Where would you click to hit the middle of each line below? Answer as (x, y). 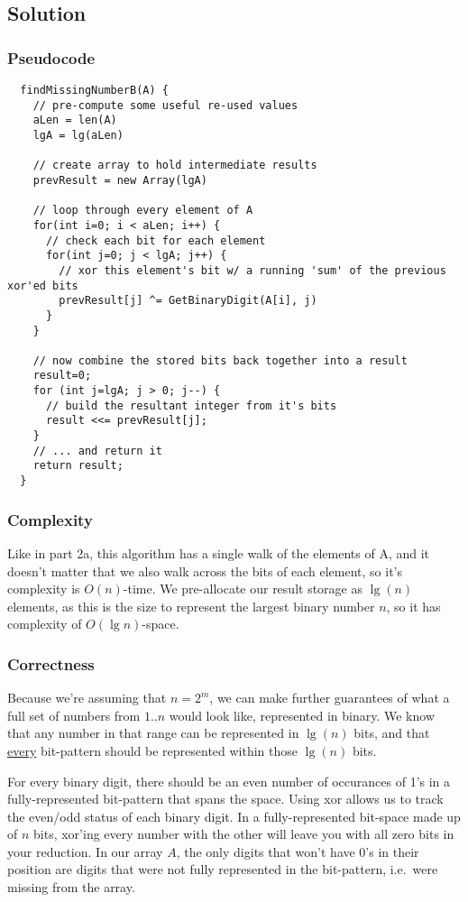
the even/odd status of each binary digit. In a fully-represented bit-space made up (234, 816)
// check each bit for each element (156, 240)
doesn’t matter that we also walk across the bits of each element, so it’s (205, 571)
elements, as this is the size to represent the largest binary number (191, 606)
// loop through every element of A (143, 211)
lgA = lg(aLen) (78, 135)
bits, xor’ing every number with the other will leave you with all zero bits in (244, 834)
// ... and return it (97, 451)
